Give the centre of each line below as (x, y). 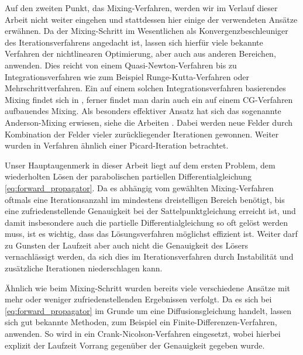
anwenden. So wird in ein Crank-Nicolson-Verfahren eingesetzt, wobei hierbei (143, 334)
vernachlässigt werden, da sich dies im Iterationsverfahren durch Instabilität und (149, 256)
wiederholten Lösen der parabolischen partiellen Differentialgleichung (128, 176)
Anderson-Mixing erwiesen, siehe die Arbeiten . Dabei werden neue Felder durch (149, 122)
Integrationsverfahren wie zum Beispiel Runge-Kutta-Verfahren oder (127, 76)
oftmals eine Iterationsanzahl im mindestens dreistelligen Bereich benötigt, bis (145, 199)
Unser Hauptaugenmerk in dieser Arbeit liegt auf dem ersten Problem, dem (140, 165)
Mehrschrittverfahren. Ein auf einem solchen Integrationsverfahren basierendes (145, 88)
